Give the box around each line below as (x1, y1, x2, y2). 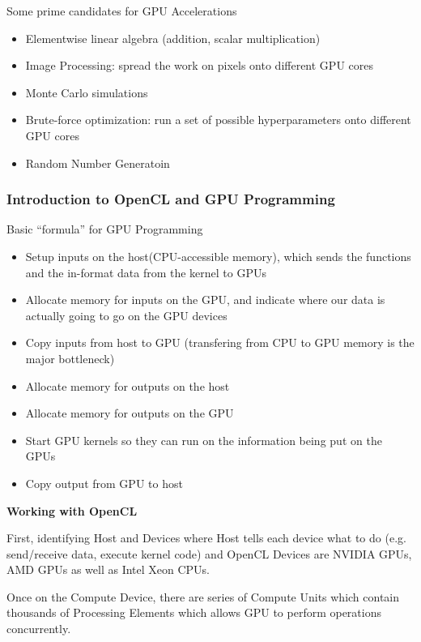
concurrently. (6, 620, 71, 637)
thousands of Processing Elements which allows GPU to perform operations (6, 604, 381, 621)
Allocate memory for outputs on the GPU (25, 404, 234, 422)
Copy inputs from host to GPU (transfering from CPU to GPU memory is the (25, 334, 415, 351)
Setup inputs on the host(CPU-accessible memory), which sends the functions (25, 247, 411, 264)
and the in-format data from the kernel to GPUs (25, 263, 267, 280)
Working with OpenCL (6, 502, 138, 519)
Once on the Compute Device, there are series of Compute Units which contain (6, 588, 400, 605)
